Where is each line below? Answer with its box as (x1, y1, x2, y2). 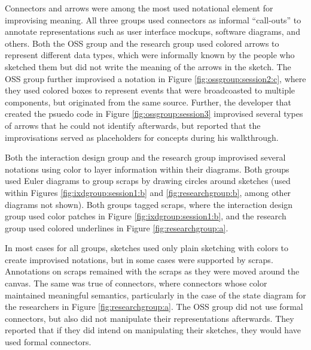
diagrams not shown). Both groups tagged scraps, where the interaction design (5, 198, 293, 210)
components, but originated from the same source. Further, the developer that (5, 95, 292, 108)
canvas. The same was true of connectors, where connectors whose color (5, 277, 267, 289)
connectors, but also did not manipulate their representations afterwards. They (5, 312, 294, 324)
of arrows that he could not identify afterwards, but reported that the (5, 119, 261, 131)
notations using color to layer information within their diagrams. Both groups (5, 162, 289, 175)
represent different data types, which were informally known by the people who (5, 49, 295, 61)
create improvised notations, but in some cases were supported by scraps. (5, 253, 273, 265)
